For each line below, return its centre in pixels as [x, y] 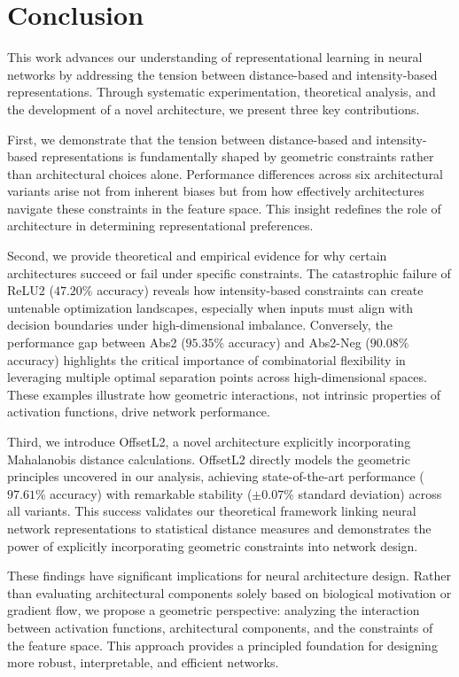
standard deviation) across [370, 493]
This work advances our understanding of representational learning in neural [215, 57]
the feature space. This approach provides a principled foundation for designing [222, 645]
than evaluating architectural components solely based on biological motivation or [229, 592]
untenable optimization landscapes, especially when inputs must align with [210, 307]
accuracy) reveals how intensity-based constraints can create [260, 290]
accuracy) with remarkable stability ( [151, 493]
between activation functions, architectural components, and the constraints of [220, 627]
